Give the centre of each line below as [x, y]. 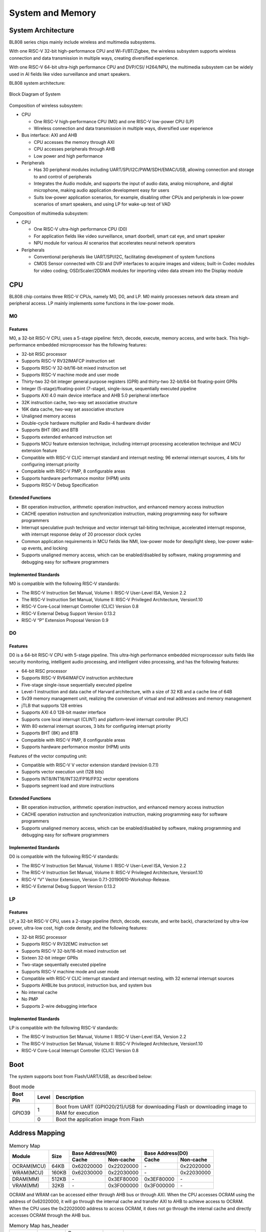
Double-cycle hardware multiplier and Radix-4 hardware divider [86, 423]
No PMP [30, 999]
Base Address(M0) [94, 1153]
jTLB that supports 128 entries [52, 705]
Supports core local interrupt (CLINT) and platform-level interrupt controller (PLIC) [105, 719]
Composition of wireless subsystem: [46, 105]
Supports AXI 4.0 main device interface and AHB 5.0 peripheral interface [95, 395]
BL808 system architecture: [37, 83]
